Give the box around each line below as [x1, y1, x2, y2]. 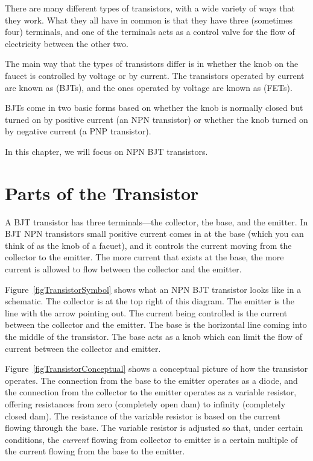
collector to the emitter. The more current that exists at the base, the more [5, 251, 284, 263]
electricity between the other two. [5, 37, 128, 49]
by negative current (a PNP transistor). [5, 125, 151, 137]
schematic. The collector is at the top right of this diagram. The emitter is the [5, 295, 294, 307]
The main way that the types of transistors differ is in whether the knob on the [5, 57, 299, 70]
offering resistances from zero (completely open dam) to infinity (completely [5, 397, 286, 410]
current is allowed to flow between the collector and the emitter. [5, 263, 242, 275]
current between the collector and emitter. [5, 342, 161, 354]
